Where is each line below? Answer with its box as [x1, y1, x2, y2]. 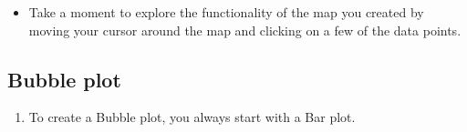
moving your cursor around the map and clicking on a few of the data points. [28, 20, 462, 39]
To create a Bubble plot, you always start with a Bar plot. [28, 107, 356, 127]
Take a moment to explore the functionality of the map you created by [28, 3, 424, 21]
